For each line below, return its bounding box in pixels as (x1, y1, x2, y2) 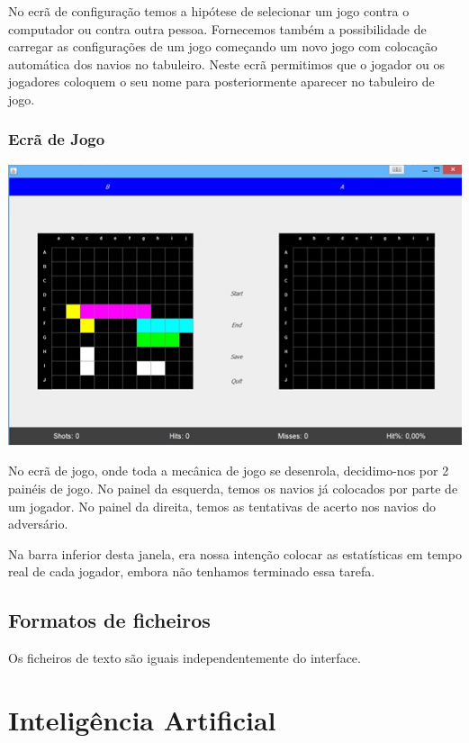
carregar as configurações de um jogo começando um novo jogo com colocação (8, 37, 437, 56)
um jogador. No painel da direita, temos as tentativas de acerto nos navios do (8, 496, 436, 515)
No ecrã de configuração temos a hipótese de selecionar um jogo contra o (8, 2, 410, 20)
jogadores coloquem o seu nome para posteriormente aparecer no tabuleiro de (8, 72, 435, 91)
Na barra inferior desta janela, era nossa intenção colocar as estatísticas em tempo (8, 544, 462, 563)
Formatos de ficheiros (8, 606, 211, 634)
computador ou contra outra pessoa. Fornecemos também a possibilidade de (8, 19, 427, 38)
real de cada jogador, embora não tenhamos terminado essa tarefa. (8, 562, 375, 581)
